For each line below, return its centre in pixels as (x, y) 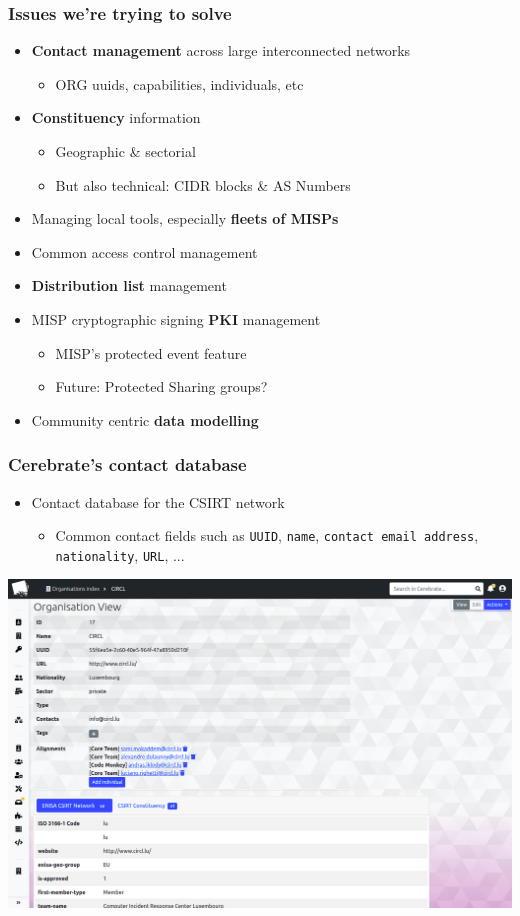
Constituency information (116, 117)
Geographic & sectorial (125, 151)
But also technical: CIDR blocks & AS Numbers (203, 184)
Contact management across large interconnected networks (221, 50)
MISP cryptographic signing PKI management (176, 318)
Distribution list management (129, 285)
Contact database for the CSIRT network (158, 501)
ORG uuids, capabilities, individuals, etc (179, 83)
